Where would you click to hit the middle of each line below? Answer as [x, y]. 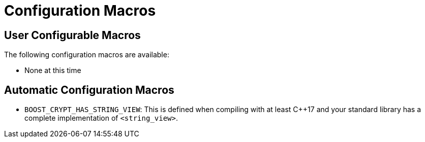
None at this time [53, 70]
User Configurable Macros [72, 35]
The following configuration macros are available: [87, 55]
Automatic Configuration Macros [89, 90]
